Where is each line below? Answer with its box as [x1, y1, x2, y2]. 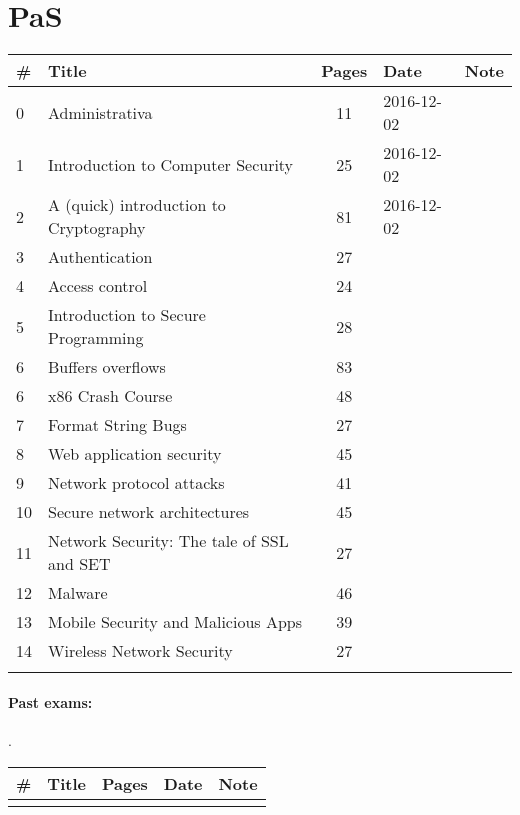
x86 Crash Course [48, 384, 173, 408]
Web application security [48, 442, 222, 466]
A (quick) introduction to [48, 193, 226, 217]
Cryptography [48, 216, 146, 240]
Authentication [48, 245, 153, 269]
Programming [48, 326, 144, 350]
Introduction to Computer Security [48, 152, 294, 176]
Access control [48, 274, 148, 298]
